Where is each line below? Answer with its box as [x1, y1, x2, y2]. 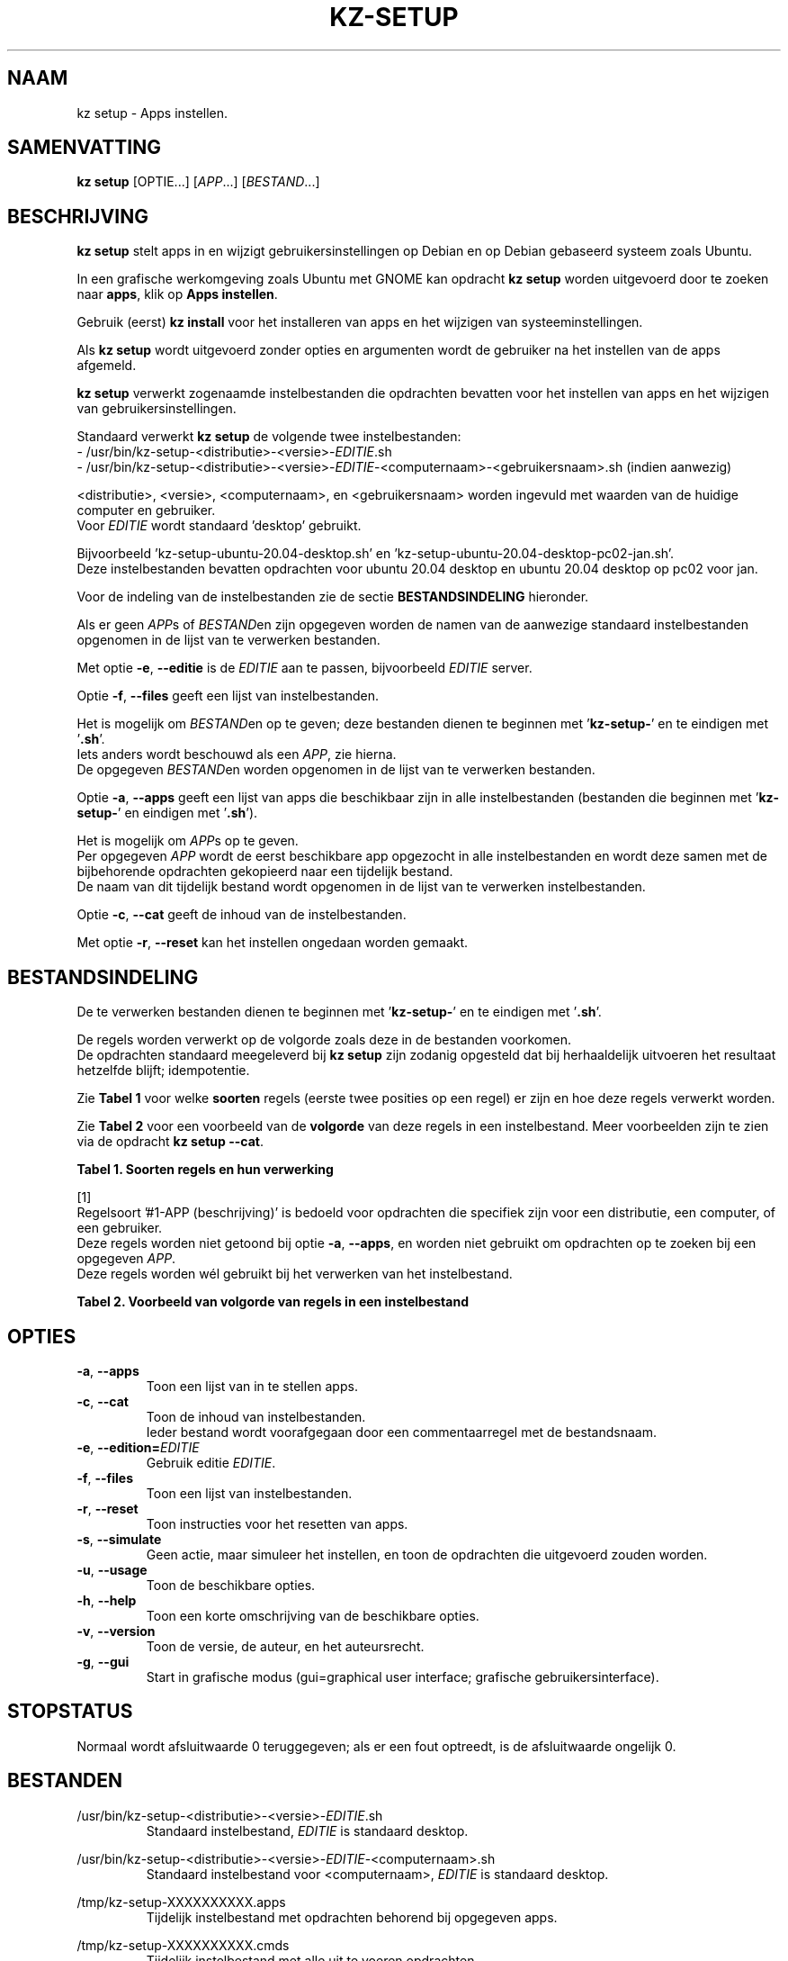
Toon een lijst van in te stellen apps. [146, 1378, 358, 1394]
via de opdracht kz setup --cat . [76, 1134, 264, 1150]
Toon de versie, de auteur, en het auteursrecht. [146, 1638, 425, 1654]
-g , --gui [76, 1653, 130, 1669]
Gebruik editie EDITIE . [146, 1454, 276, 1470]
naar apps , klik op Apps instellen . [76, 286, 278, 303]
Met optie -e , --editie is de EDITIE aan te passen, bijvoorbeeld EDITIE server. [76, 660, 533, 676]
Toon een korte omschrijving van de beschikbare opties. [146, 1607, 479, 1623]
